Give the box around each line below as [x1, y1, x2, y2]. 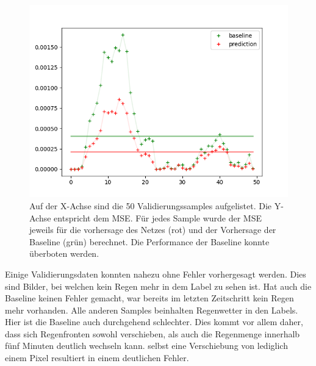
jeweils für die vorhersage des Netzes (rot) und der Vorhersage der [29, 223, 276, 236]
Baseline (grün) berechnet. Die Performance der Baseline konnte [29, 235, 270, 248]
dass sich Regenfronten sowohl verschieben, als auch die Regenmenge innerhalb [5, 327, 300, 340]
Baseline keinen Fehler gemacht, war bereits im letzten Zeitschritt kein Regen [5, 292, 294, 304]
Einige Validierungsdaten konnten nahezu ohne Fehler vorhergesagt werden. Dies [5, 267, 306, 280]
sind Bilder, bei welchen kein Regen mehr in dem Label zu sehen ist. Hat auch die [5, 279, 312, 292]
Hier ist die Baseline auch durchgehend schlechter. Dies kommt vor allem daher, [5, 315, 303, 328]
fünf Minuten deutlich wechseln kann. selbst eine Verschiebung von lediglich [5, 339, 288, 352]
